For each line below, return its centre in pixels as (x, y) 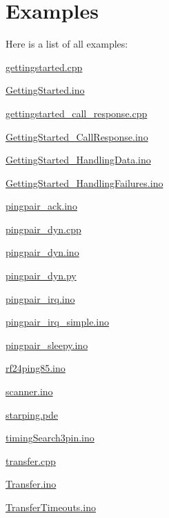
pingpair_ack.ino (41, 206)
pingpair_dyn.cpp (43, 229)
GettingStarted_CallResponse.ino (77, 136)
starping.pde (32, 414)
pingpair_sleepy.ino (47, 345)
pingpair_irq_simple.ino (57, 322)
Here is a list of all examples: (67, 44)
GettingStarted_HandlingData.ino (78, 160)
